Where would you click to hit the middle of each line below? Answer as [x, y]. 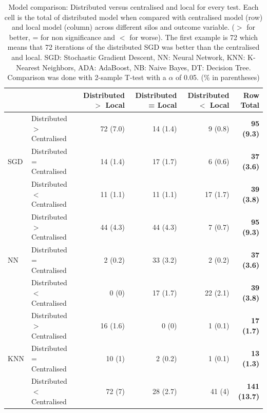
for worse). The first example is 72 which [194, 37]
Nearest [28, 67]
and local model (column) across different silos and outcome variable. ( [123, 27]
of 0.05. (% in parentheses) [218, 77]
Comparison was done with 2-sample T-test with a [87, 77]
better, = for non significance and [62, 37]
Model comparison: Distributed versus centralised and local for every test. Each [133, 7]
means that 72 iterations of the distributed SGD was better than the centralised [133, 47]
